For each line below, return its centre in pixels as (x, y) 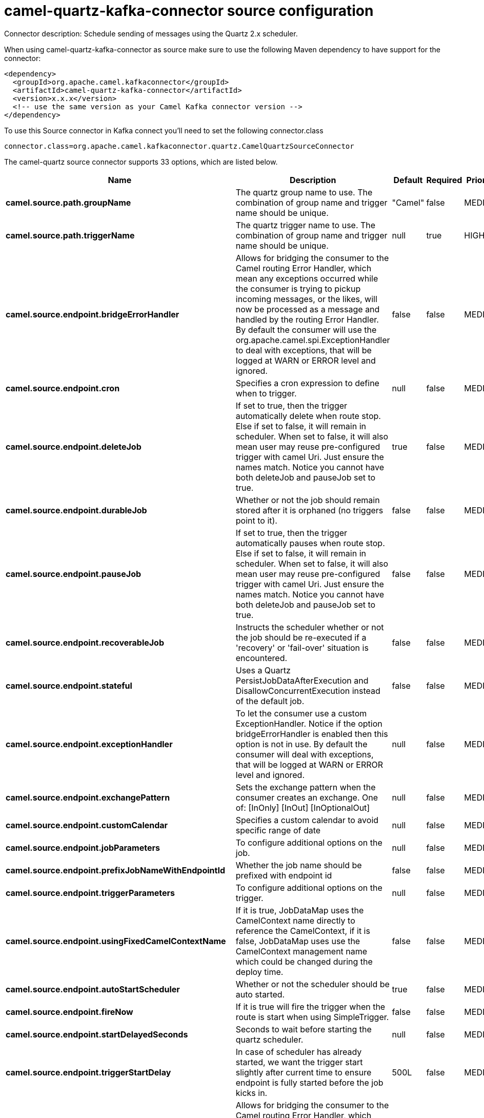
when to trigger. (266, 393)
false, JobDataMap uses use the (298, 941)
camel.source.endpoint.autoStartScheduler (93, 989)
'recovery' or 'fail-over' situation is (302, 647)
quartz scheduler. (269, 1039)
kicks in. (251, 1093)
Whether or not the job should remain (308, 500)
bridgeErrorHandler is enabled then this (312, 734)
